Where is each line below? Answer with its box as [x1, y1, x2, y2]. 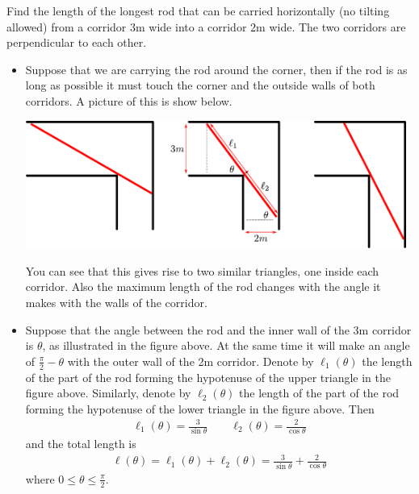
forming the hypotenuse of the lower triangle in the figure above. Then [25, 400, 375, 417]
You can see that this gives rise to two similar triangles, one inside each [25, 262, 379, 279]
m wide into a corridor [136, 18, 247, 35]
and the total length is [25, 435, 136, 452]
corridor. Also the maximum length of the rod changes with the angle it [25, 278, 381, 295]
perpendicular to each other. [6, 34, 147, 51]
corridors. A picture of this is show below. [25, 92, 233, 109]
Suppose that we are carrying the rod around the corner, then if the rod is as [25, 60, 408, 77]
